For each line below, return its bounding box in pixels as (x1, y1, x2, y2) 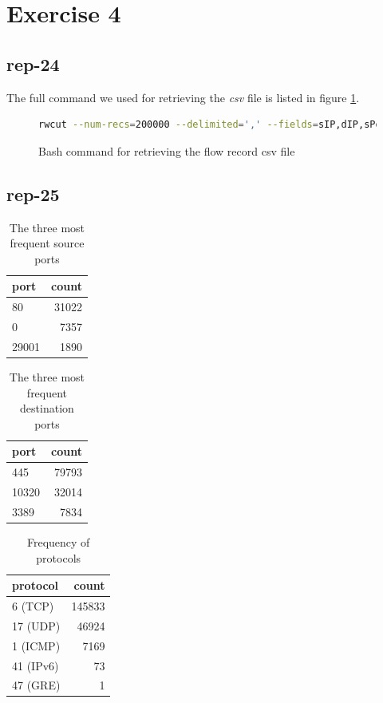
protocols (36, 549, 81, 566)
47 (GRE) (12, 677, 61, 693)
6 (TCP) (12, 598, 54, 614)
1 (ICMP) (12, 637, 61, 654)
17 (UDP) (12, 617, 61, 634)
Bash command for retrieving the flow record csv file (38, 142, 295, 159)
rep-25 (6, 181, 60, 206)
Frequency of (26, 533, 90, 550)
